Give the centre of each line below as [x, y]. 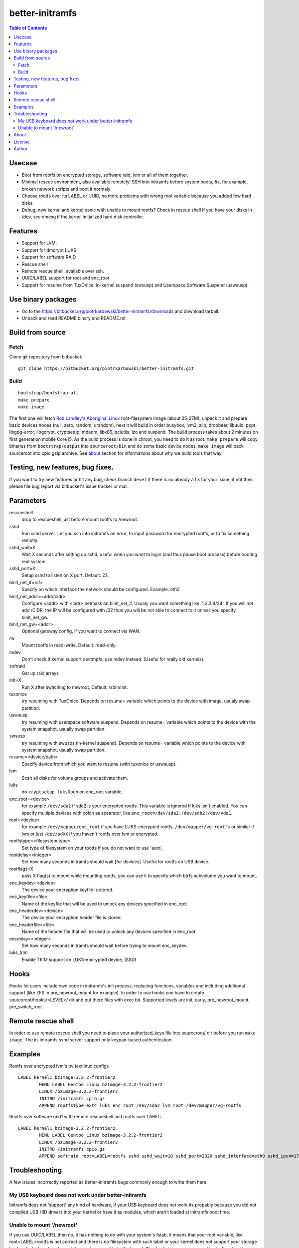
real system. [34, 561]
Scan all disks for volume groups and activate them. [75, 778]
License [22, 142]
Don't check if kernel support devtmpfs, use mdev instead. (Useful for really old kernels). [113, 659]
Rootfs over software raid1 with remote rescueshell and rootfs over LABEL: [85, 1117]
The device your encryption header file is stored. [72, 918]
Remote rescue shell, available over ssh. [63, 271]
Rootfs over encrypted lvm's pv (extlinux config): [59, 1066]
